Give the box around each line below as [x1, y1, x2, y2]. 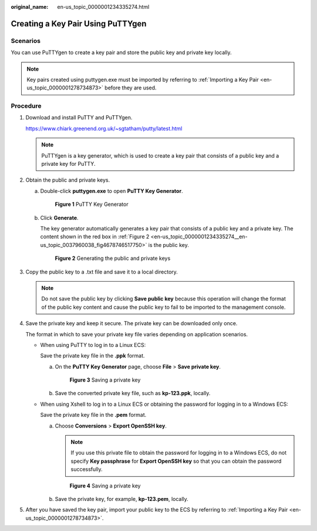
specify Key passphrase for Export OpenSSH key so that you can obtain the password [70, 457, 282, 465]
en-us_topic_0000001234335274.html [57, 4, 150, 10]
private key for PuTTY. [41, 161, 96, 168]
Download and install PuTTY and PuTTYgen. [25, 114, 133, 121]
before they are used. [104, 84, 157, 91]
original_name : [11, 4, 49, 10]
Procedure [11, 102, 42, 110]
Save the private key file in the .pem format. [40, 412, 147, 419]
